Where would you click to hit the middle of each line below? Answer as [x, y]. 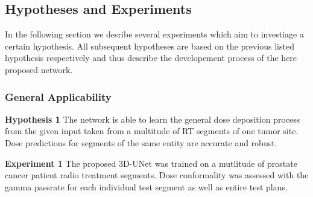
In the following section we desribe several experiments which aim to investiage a [154, 34]
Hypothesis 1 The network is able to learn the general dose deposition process [153, 119]
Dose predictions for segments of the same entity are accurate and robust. [141, 142]
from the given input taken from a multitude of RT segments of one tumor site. [152, 131]
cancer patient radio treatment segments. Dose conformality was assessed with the [157, 175]
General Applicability [58, 96]
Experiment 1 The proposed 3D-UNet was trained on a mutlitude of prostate [151, 163]
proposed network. [39, 69]
